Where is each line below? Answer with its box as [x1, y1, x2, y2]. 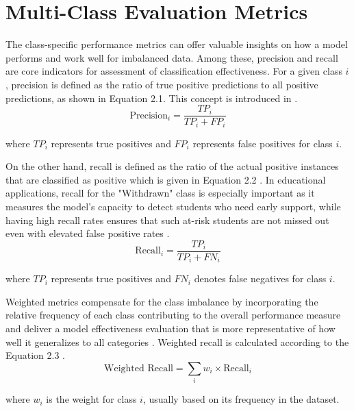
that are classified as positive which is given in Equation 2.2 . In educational [5, 172, 326, 186]
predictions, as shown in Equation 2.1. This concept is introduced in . [5, 90, 298, 105]
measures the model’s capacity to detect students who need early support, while [5, 199, 341, 213]
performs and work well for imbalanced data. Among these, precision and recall [5, 50, 338, 64]
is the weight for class [46, 392, 137, 406]
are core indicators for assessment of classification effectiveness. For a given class [5, 64, 342, 78]
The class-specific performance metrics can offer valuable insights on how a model [5, 37, 348, 51]
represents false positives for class [192, 136, 333, 150]
